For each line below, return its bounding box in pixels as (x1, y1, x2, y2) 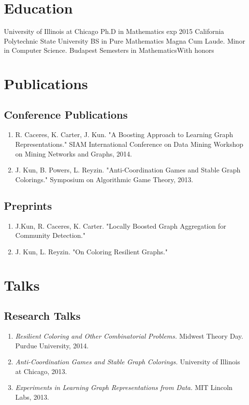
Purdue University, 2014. (15, 340, 89, 350)
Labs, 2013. (15, 391, 49, 402)
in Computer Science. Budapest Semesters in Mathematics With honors (4, 45, 214, 55)
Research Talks (4, 308, 81, 323)
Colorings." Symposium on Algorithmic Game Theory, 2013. (15, 174, 193, 184)
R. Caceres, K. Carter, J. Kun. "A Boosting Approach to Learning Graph (15, 129, 234, 140)
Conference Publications (4, 107, 128, 122)
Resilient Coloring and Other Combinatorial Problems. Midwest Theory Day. (15, 331, 243, 341)
